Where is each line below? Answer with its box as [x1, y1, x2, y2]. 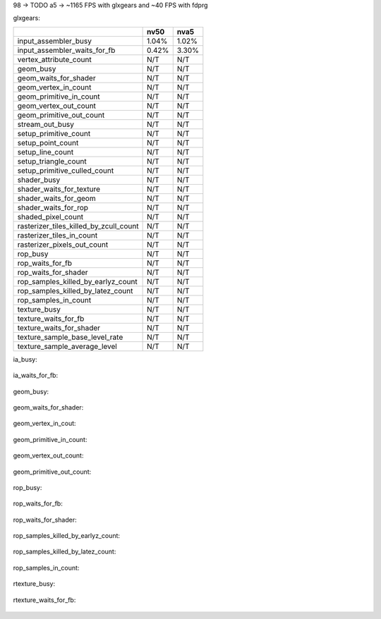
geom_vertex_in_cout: [13, 419, 77, 428]
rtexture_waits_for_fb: [13, 596, 76, 604]
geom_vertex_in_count [17, 82, 92, 92]
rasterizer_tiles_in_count [17, 230, 98, 240]
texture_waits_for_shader [17, 323, 101, 333]
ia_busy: [13, 355, 38, 363]
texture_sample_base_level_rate [17, 332, 123, 342]
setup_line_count [17, 147, 74, 157]
